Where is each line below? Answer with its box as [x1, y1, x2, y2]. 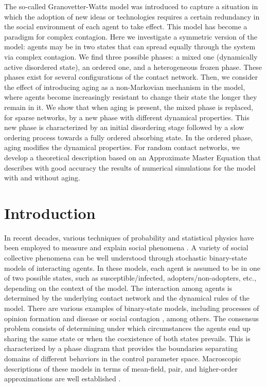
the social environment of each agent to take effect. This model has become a [4, 21, 247, 32]
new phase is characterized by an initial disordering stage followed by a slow [4, 122, 244, 133]
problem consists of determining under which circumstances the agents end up [4, 323, 251, 334]
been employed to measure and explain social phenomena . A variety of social [4, 242, 249, 253]
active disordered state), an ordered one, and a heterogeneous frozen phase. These [4, 61, 262, 72]
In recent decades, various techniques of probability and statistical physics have [4, 232, 254, 243]
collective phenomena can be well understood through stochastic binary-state [4, 252, 247, 263]
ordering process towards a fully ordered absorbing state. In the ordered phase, [4, 132, 253, 142]
